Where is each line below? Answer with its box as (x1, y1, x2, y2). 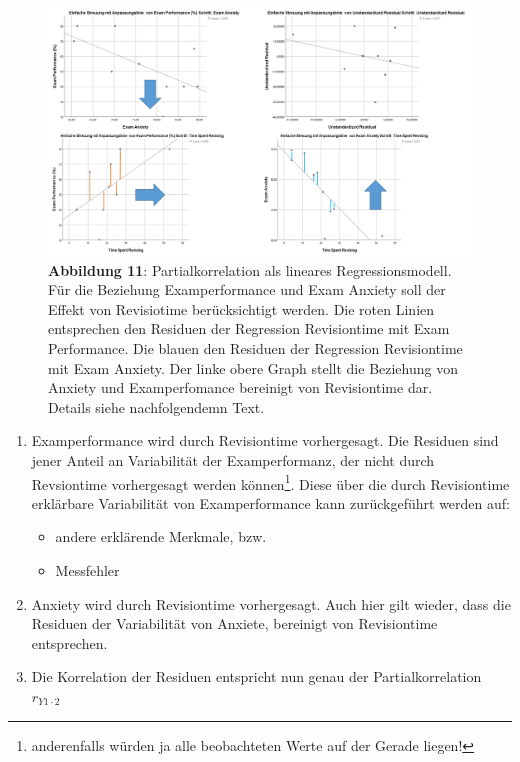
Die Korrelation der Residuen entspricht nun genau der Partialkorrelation (31, 666, 482, 687)
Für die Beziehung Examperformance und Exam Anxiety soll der (48, 279, 446, 300)
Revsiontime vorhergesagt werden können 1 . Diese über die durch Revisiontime (31, 470, 510, 494)
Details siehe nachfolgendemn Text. (48, 396, 265, 417)
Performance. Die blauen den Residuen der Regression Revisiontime (48, 337, 463, 358)
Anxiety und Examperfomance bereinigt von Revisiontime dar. (48, 377, 433, 398)
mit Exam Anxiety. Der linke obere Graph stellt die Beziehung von (48, 357, 458, 378)
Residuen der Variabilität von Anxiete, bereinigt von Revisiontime (31, 613, 438, 634)
